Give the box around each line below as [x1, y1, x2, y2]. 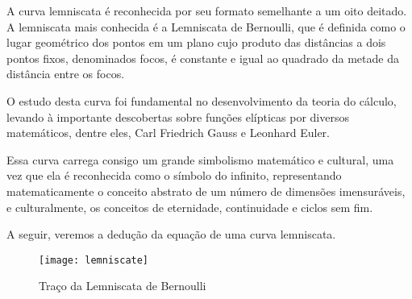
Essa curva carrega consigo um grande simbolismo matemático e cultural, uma [6, 151, 394, 168]
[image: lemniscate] [39, 254, 149, 266]
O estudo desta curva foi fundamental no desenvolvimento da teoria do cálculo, [6, 92, 397, 109]
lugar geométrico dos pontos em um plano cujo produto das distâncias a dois [6, 34, 386, 51]
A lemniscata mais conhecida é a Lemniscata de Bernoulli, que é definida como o [6, 18, 406, 35]
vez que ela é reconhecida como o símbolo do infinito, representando [6, 167, 342, 184]
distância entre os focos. [6, 65, 125, 82]
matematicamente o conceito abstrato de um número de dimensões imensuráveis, [6, 182, 406, 199]
